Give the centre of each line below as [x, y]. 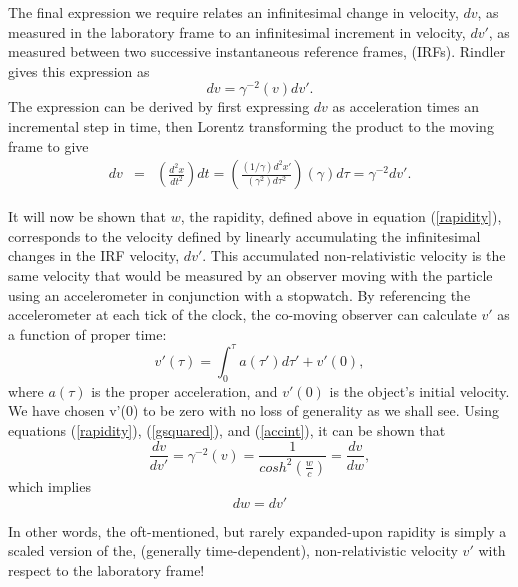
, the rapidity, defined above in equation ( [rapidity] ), [341, 216]
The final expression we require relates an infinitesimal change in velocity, [233, 12]
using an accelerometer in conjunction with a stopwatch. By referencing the [239, 294]
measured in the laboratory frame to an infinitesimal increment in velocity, [237, 31]
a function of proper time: [87, 333]
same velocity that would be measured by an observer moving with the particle [250, 275]
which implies [49, 485]
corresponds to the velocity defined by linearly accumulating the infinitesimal [244, 235]
